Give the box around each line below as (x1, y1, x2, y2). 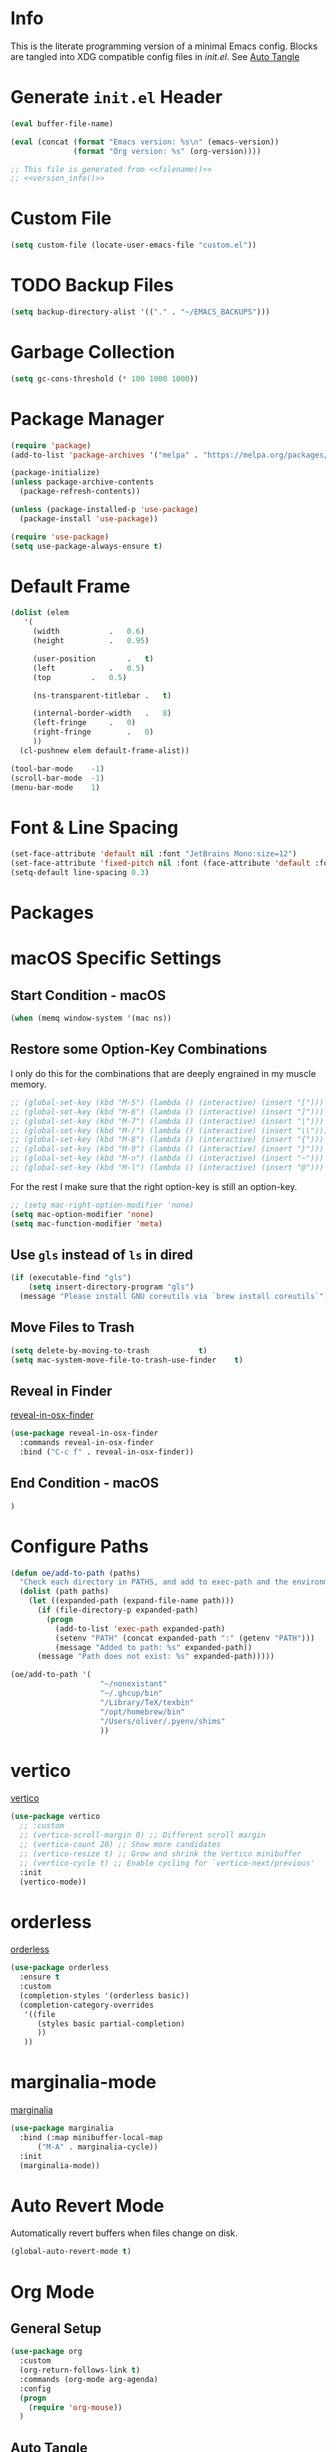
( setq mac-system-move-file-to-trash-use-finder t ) (10, 1355, 244, 1365)
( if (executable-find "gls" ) (10, 1273, 132, 1283)
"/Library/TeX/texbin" (99, 1697, 195, 1707)
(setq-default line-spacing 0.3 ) (10, 868, 150, 878)
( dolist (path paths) (19, 1587, 110, 1597)
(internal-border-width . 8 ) (32, 708, 172, 719)
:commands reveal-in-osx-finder (19, 1438, 155, 1448)
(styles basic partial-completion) (36, 2018, 186, 2029)
